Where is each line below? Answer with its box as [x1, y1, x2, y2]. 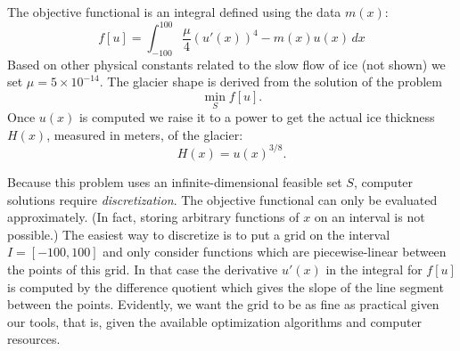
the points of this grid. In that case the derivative [7, 259, 278, 278]
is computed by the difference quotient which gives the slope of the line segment [7, 277, 444, 296]
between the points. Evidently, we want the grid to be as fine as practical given [7, 295, 439, 314]
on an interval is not [314, 208, 425, 226]
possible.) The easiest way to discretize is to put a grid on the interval [7, 224, 390, 243]
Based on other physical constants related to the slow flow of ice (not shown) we [7, 54, 446, 73]
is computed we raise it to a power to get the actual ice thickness [78, 108, 435, 127]
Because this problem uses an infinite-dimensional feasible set [7, 172, 342, 191]
